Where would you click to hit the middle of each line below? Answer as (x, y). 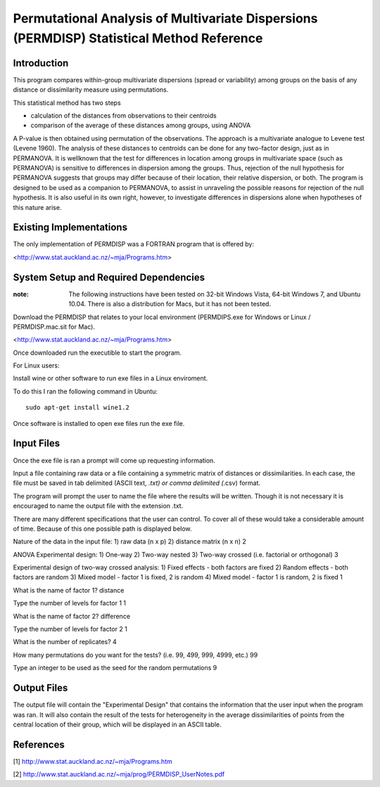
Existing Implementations (70, 228)
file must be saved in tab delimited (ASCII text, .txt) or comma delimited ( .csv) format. (137, 483)
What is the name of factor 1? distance (69, 590)
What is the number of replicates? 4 (65, 642)
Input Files (36, 443)
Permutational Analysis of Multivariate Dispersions (165, 18)
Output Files (40, 688)
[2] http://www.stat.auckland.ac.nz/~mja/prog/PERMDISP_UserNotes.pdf (119, 774)
